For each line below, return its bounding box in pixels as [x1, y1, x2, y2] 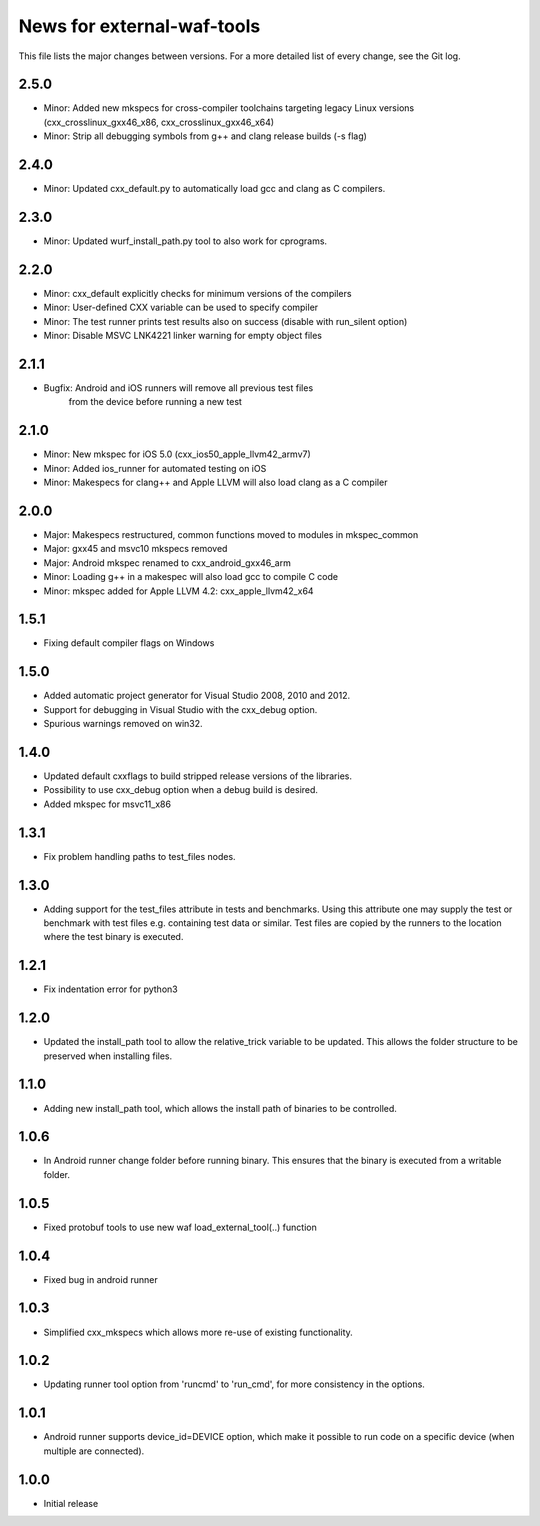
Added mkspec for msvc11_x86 [43, 798, 172, 810]
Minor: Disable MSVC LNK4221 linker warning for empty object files [43, 330, 322, 342]
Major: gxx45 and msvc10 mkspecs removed [43, 543, 228, 555]
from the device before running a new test [68, 396, 242, 408]
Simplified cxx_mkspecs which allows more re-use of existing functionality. [43, 1326, 354, 1338]
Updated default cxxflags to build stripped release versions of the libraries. [43, 770, 352, 782]
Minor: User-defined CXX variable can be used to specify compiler [43, 301, 319, 314]
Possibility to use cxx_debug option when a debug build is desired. [43, 784, 319, 796]
